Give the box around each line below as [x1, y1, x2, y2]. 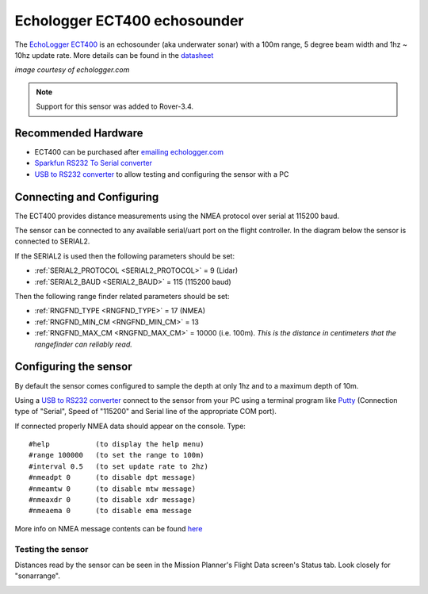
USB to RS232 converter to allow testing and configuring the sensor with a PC [34, 169, 289, 178]
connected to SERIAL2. [14, 236, 90, 246]
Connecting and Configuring [14, 190, 159, 204]
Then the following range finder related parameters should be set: [14, 292, 230, 301]
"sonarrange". [14, 571, 61, 581]
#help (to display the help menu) [29, 440, 205, 449]
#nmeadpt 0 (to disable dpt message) [29, 473, 197, 482]
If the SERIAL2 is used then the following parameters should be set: [14, 251, 235, 261]
